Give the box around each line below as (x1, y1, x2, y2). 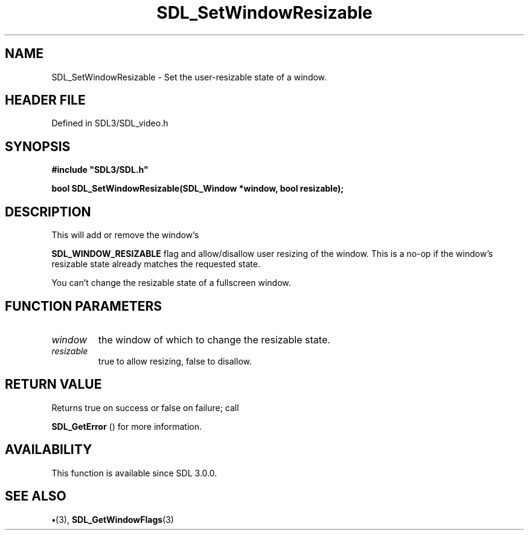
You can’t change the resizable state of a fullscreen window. (51, 277, 291, 288)
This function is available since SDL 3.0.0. (51, 467, 217, 478)
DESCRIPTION (5, 204, 91, 219)
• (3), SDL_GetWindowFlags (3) (51, 514, 174, 525)
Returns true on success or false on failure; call (51, 402, 239, 413)
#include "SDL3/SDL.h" (51, 164, 149, 175)
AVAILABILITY (5, 442, 92, 458)
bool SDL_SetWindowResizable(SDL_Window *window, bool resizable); (51, 183, 344, 194)
